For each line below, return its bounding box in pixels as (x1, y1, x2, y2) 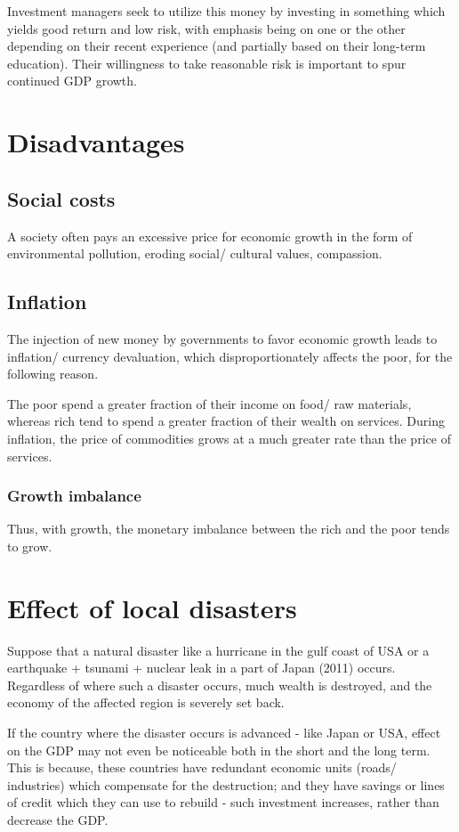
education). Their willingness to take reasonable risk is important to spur (7, 53, 407, 72)
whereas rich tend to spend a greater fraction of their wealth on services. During (7, 412, 445, 430)
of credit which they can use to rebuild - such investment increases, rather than (7, 793, 439, 812)
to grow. (7, 536, 52, 555)
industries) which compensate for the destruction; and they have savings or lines (7, 775, 445, 794)
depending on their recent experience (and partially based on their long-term (7, 37, 426, 55)
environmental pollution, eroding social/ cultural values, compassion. (7, 244, 382, 263)
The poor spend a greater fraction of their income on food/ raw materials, (7, 394, 412, 412)
